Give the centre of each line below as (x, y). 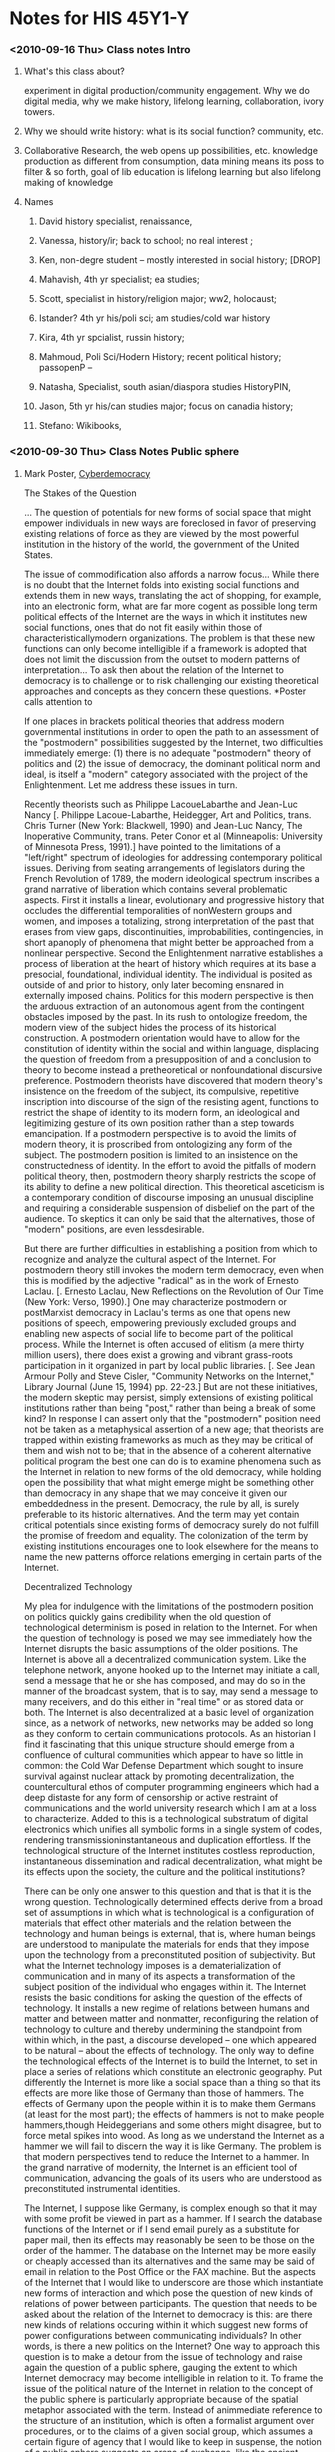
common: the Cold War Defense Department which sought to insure (163, 1765)
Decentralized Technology (78, 1586)
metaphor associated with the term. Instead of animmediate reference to (173, 2409)
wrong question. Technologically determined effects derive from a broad (173, 1901)
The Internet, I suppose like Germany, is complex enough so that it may (170, 2208)
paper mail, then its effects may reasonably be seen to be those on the (169, 2239)
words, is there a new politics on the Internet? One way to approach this (172, 2346)
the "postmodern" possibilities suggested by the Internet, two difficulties (173, 742)
